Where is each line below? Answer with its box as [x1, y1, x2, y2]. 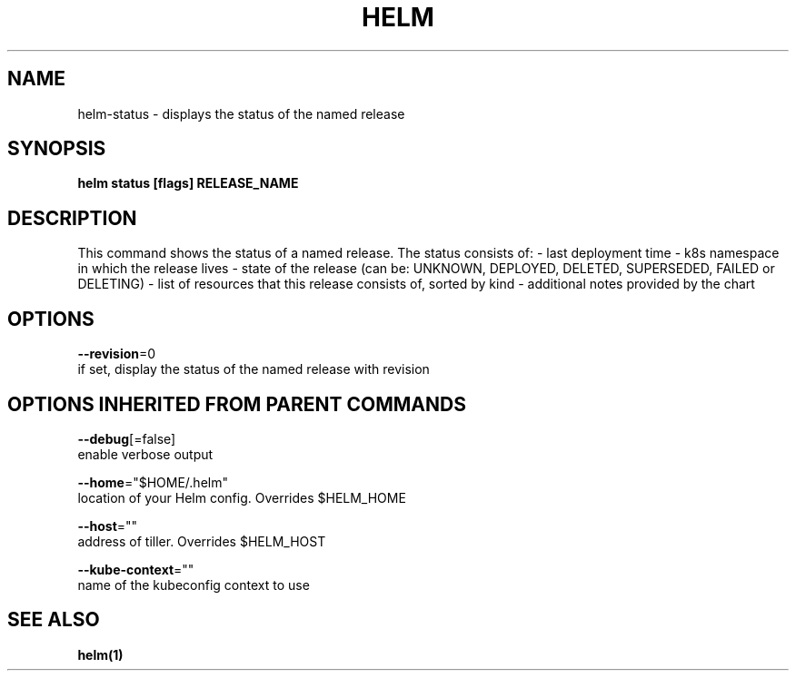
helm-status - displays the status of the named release [77, 105, 405, 122]
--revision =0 [77, 346, 156, 362]
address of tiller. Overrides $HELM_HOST [77, 533, 326, 549]
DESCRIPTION [7, 206, 137, 230]
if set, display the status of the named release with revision [77, 361, 430, 378]
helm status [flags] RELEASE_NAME [77, 175, 299, 192]
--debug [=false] [77, 430, 176, 447]
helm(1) [77, 646, 124, 663]
